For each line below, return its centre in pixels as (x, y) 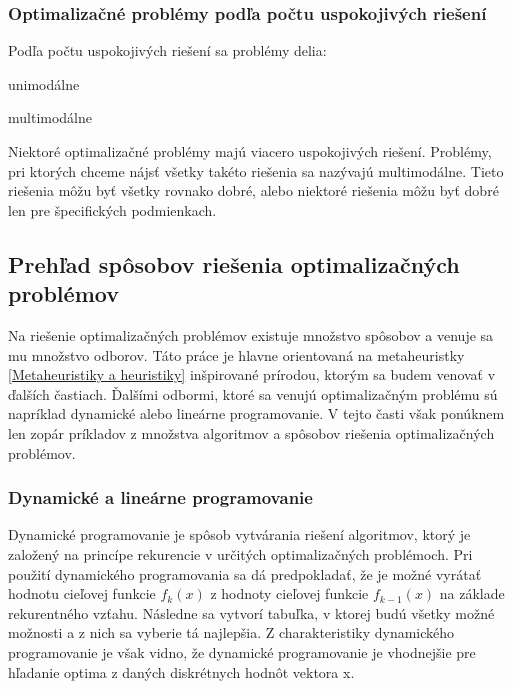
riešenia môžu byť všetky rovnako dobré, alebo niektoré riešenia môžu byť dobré (253, 190)
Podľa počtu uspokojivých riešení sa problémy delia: (167, 50)
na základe (472, 593)
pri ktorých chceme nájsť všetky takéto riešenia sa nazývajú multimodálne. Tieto (256, 170)
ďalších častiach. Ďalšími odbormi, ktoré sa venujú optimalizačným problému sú (253, 393)
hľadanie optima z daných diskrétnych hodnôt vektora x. (181, 671)
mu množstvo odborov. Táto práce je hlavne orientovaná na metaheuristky (236, 354)
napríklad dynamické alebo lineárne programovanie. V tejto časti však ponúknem (256, 413)
